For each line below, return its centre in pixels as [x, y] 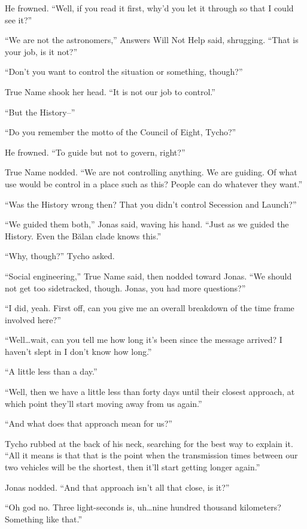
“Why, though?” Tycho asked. [60, 256]
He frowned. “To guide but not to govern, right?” [95, 152]
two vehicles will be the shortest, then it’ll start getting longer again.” [133, 467]
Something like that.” [44, 519]
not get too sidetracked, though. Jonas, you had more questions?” [125, 288]
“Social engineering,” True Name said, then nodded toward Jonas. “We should [148, 276]
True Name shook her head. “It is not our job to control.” [110, 91]
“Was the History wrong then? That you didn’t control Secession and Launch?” [151, 204]
